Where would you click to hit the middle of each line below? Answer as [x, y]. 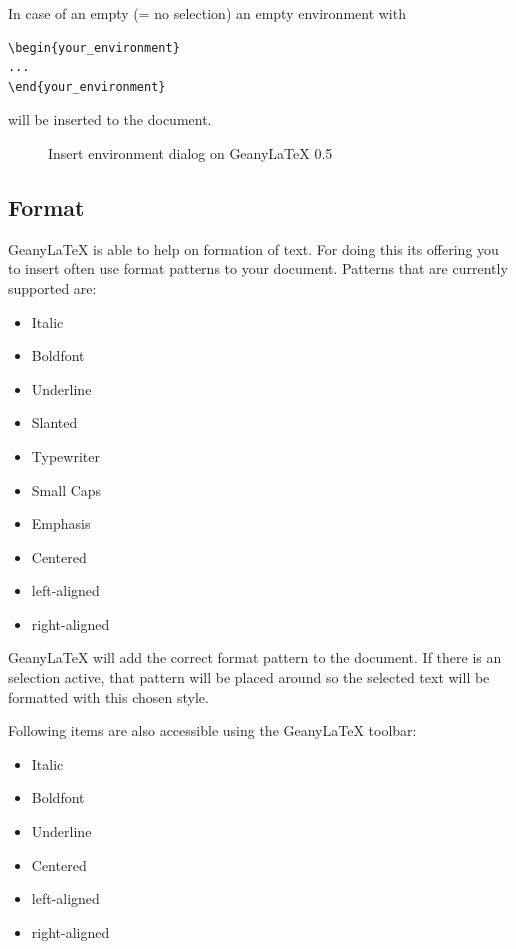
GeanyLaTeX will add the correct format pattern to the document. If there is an [255, 657]
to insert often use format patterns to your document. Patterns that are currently [258, 268]
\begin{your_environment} [94, 47]
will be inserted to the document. [110, 119]
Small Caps [66, 489]
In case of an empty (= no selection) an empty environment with [207, 13]
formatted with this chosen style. [108, 696]
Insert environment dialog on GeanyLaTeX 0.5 [190, 152]
